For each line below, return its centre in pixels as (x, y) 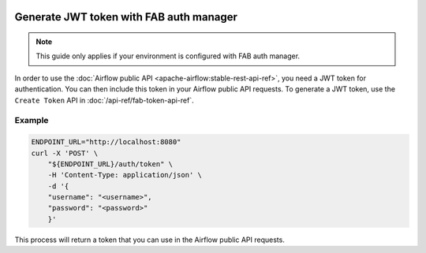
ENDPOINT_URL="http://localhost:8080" (106, 142)
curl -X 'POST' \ (65, 153)
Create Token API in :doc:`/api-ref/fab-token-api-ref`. (104, 100)
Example (32, 121)
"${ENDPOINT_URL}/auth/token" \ (110, 164)
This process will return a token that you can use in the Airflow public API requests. (150, 240)
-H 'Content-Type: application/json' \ (125, 175)
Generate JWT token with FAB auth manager (126, 17)
